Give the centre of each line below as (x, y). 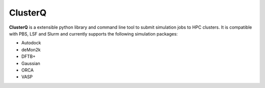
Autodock (31, 43)
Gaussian (31, 63)
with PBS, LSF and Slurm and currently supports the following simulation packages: (93, 34)
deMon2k (31, 50)
